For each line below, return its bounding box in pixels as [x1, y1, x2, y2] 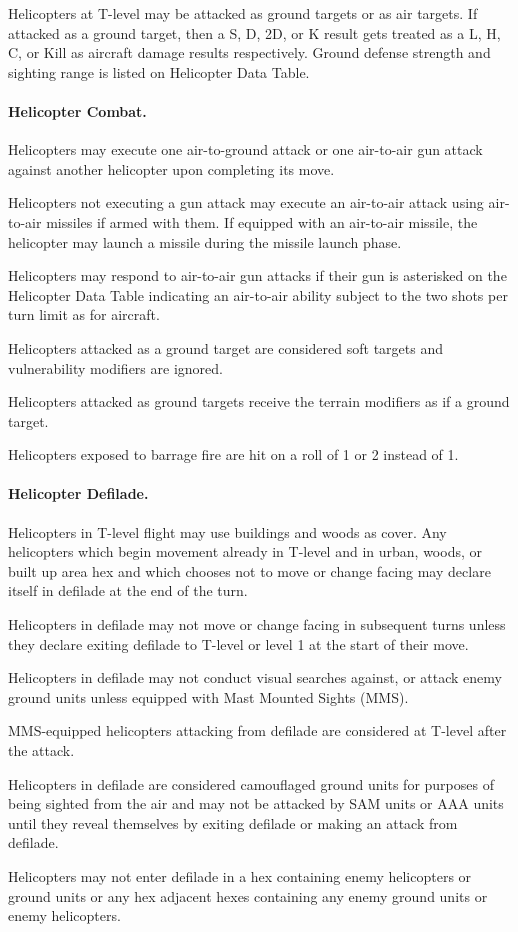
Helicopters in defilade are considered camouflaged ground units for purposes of [8, 773, 494, 794]
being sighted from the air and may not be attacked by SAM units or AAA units [8, 793, 504, 814]
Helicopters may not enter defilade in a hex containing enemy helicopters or [8, 866, 472, 886]
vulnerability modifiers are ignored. [8, 357, 223, 378]
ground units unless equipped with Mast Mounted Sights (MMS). [8, 686, 409, 707]
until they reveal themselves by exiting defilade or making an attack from [8, 812, 458, 833]
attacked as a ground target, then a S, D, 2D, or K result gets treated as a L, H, [8, 22, 501, 43]
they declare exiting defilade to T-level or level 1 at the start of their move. [8, 633, 469, 654]
